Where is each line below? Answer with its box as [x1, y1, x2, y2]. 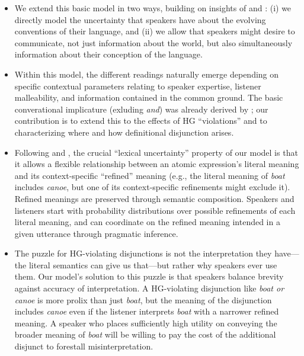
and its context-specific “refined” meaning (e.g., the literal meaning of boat [14, 169, 285, 181]
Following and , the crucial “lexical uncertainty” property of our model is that [14, 146, 298, 158]
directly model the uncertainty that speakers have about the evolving [14, 13, 266, 25]
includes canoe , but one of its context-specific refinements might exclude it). [14, 181, 290, 193]
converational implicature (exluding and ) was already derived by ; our [14, 102, 268, 115]
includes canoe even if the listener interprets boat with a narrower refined [14, 305, 279, 317]
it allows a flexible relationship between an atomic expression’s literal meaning [14, 158, 299, 170]
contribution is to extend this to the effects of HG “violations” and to [14, 114, 267, 127]
